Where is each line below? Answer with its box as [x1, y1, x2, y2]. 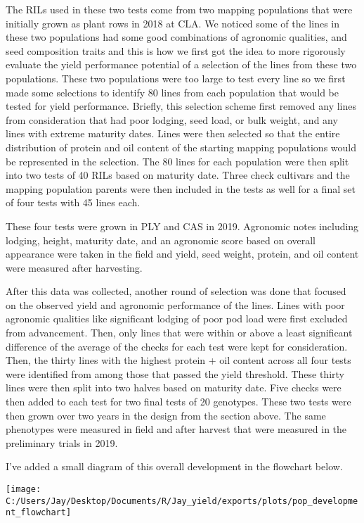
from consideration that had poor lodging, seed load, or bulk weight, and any [6, 112, 338, 127]
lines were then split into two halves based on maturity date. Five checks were [6, 380, 342, 395]
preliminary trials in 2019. [6, 435, 118, 450]
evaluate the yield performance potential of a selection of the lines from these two [6, 57, 357, 72]
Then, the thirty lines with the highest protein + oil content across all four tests [6, 353, 351, 367]
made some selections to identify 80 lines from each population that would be [6, 84, 339, 99]
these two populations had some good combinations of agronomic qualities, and [6, 30, 347, 44]
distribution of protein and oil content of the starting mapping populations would [6, 139, 356, 154]
